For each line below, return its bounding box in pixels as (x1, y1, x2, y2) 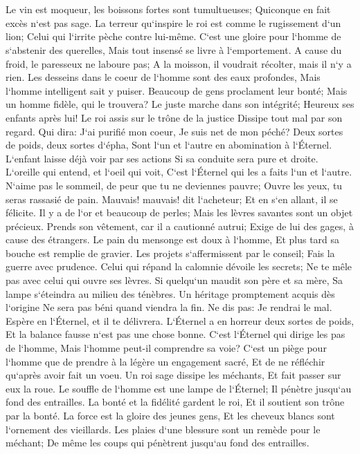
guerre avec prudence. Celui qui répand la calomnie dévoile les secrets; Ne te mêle (6, 259, 352, 274)
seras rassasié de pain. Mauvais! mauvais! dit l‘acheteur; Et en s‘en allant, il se (6, 191, 338, 206)
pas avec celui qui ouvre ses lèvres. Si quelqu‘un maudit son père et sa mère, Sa (6, 273, 343, 287)
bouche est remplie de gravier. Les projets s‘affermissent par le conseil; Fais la (6, 245, 335, 260)
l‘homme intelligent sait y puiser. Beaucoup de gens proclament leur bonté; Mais (6, 83, 348, 97)
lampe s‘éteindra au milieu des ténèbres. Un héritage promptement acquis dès (6, 286, 335, 301)
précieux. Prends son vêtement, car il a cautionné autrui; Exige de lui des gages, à (6, 218, 354, 233)
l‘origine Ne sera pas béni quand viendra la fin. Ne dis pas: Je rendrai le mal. (6, 300, 332, 314)
